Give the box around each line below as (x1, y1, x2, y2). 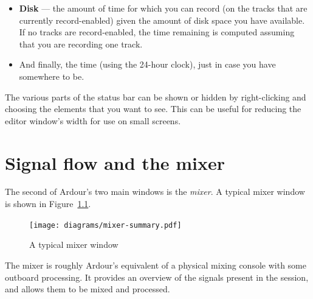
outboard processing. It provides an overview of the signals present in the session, (5, 270, 309, 283)
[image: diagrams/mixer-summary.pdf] (29, 220, 182, 230)
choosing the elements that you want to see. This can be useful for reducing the (5, 102, 301, 115)
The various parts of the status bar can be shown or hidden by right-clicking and (5, 90, 306, 103)
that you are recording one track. (19, 37, 143, 50)
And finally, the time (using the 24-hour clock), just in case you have (19, 58, 276, 71)
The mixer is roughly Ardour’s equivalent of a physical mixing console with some (5, 258, 306, 271)
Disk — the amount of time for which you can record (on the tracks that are (19, 2, 308, 14)
